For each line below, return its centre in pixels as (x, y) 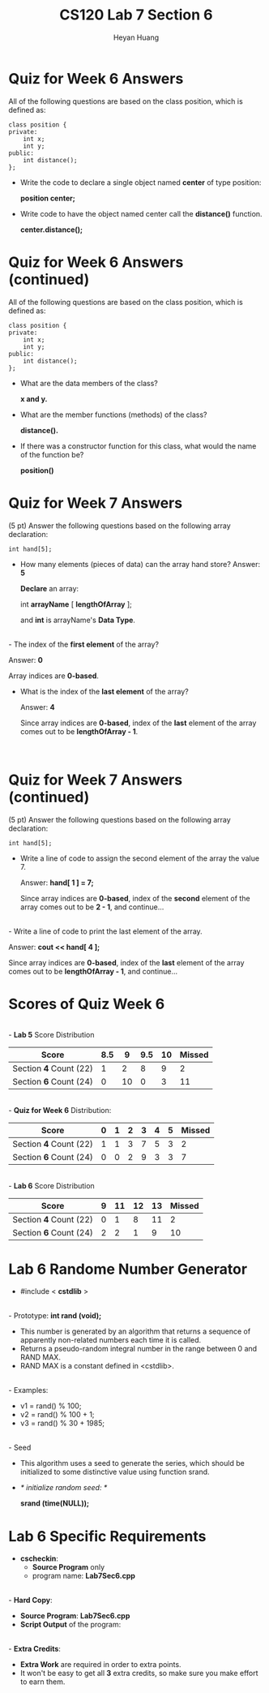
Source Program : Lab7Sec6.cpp (75, 1616)
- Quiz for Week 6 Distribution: (60, 1111)
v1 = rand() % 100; (51, 1406)
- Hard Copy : (30, 1601)
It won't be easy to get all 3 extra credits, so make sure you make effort (139, 1674)
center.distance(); (51, 230)
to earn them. (43, 1682)
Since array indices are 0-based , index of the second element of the (135, 898)
